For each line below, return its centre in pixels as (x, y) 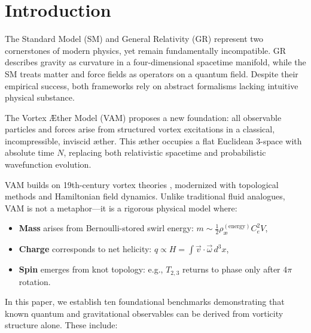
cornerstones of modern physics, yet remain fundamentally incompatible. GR (146, 50)
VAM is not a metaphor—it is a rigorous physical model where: (121, 208)
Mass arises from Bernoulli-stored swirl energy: (106, 228)
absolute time (30, 152)
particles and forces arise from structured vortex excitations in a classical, (140, 129)
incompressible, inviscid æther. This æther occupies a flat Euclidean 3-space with (153, 140)
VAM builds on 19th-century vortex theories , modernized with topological (142, 184)
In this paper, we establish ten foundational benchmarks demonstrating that (145, 302)
